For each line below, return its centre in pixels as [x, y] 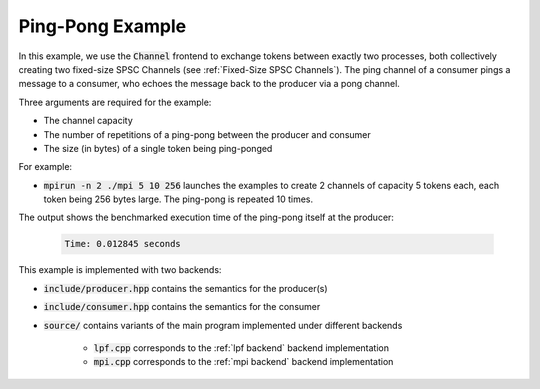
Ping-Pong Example [102, 26]
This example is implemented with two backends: [120, 270]
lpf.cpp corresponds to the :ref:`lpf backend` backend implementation [241, 347]
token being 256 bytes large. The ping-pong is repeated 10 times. [178, 199]
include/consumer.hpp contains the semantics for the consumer [182, 307]
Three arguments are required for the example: [115, 102]
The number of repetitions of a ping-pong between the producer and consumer [207, 134]
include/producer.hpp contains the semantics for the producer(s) [186, 288]
